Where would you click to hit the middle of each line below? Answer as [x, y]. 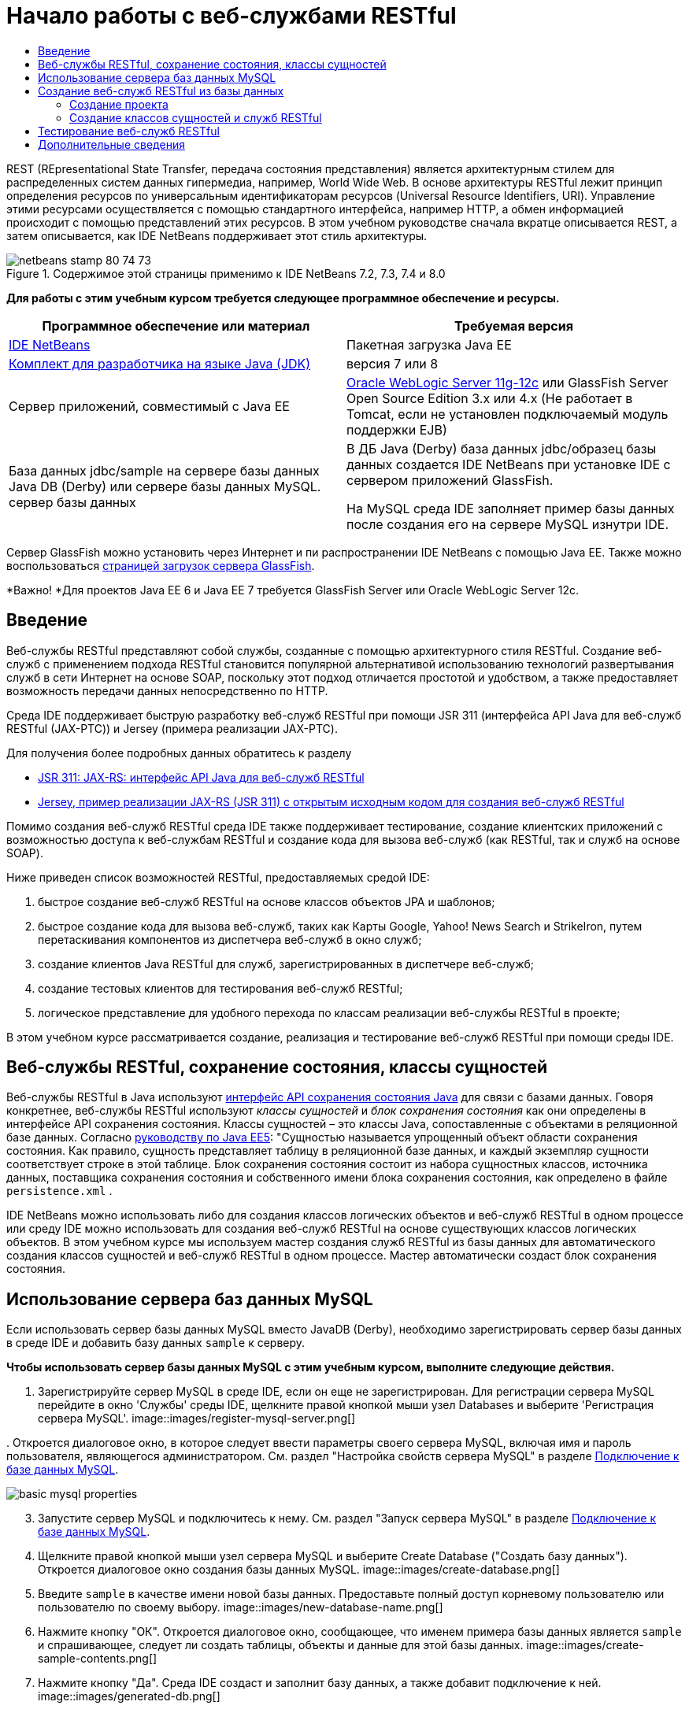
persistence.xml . [59, 1191]
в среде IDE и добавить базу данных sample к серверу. [156, 1343]
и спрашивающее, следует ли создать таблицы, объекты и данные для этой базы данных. [281, 1645]
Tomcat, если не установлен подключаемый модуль [507, 414]
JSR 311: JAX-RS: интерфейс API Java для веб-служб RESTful [201, 777]
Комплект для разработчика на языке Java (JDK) [160, 363]
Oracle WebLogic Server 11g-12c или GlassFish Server [507, 382]
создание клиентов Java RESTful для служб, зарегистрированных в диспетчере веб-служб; [286, 964]
